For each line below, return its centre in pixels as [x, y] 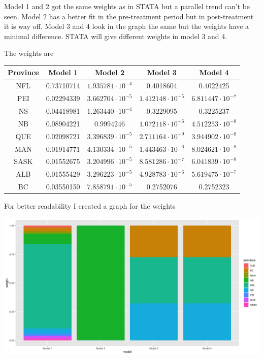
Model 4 [214, 72]
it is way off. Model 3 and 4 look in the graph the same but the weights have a [127, 26]
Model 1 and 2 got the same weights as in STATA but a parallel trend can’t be [127, 6]
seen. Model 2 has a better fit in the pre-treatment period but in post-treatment [129, 16]
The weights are [29, 53]
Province [23, 72]
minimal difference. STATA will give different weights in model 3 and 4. [116, 36]
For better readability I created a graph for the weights [90, 206]
